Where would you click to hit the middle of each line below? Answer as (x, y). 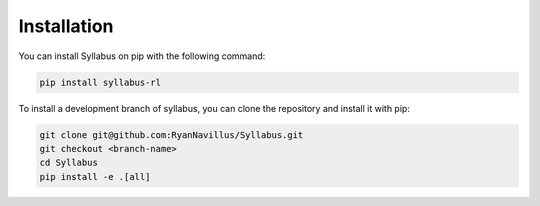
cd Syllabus (69, 163)
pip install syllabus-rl (100, 82)
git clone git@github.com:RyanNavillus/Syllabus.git (171, 134)
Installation (66, 26)
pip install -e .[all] (95, 176)
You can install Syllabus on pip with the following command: (142, 56)
